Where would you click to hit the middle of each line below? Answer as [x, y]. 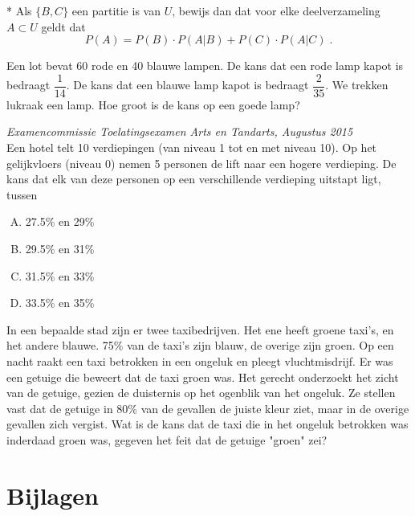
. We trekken [357, 85]
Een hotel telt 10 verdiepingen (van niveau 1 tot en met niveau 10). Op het [192, 147]
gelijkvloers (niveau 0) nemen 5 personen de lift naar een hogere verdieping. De [201, 163]
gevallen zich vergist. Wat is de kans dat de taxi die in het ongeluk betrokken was [207, 424]
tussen [22, 194]
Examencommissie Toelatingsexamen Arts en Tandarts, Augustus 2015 [180, 131]
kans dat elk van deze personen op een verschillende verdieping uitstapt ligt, [194, 179]
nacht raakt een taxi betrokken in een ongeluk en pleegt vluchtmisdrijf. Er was [200, 360]
